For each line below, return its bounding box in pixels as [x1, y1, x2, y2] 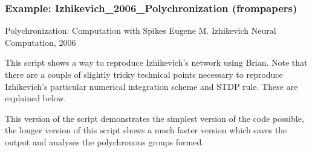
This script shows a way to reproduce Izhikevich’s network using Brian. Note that [5, 56, 308, 69]
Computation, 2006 [5, 36, 76, 48]
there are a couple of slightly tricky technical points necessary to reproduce [5, 68, 283, 80]
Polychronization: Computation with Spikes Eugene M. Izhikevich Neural [5, 24, 276, 37]
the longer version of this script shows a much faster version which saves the [5, 124, 287, 136]
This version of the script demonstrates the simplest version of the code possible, [5, 112, 304, 124]
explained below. [5, 92, 67, 104]
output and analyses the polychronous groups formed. [5, 135, 204, 148]
